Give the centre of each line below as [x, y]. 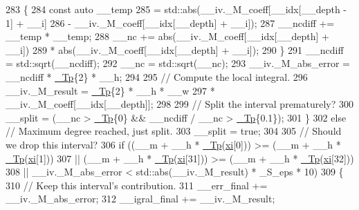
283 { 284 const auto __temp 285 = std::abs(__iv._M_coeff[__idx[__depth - [176, 9]
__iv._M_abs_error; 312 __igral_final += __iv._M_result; [140, 199]
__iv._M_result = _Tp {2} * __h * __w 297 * [110, 90]
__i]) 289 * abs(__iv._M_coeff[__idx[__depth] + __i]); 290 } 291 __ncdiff [175, 49]
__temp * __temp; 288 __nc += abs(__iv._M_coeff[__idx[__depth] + [167, 36]
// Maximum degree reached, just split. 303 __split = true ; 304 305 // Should [174, 131]
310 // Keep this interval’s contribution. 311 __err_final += [137, 185]
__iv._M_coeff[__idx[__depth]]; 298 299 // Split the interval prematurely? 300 [180, 104]
